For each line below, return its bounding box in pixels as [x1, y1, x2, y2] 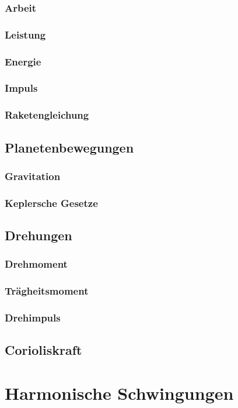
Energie [5, 54, 41, 68]
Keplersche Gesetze [5, 195, 98, 210]
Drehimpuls [5, 310, 61, 325]
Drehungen [5, 226, 72, 244]
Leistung [5, 27, 46, 42]
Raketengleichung [5, 108, 89, 122]
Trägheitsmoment [5, 283, 89, 298]
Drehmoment [5, 257, 68, 271]
